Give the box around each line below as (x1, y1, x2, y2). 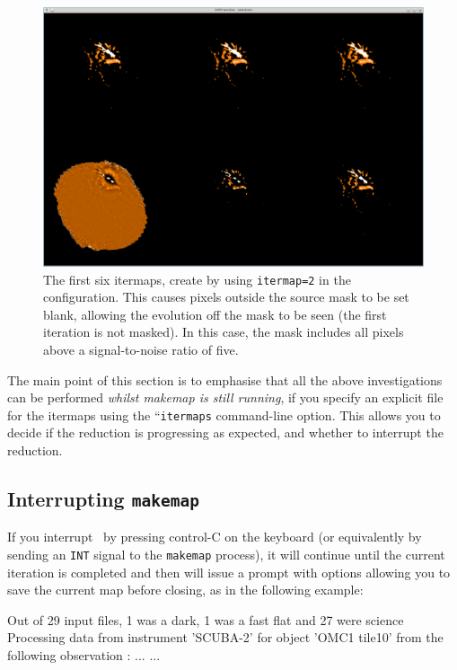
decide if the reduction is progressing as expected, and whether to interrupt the (7, 423, 444, 442)
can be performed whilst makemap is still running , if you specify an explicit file (7, 388, 444, 407)
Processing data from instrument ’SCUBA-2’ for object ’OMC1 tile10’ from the (7, 628, 444, 647)
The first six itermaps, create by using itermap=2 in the (43, 269, 351, 288)
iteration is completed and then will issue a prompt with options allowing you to (7, 562, 451, 581)
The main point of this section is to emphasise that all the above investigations (7, 370, 443, 389)
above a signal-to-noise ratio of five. (43, 340, 239, 359)
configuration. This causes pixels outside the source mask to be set (43, 287, 409, 306)
